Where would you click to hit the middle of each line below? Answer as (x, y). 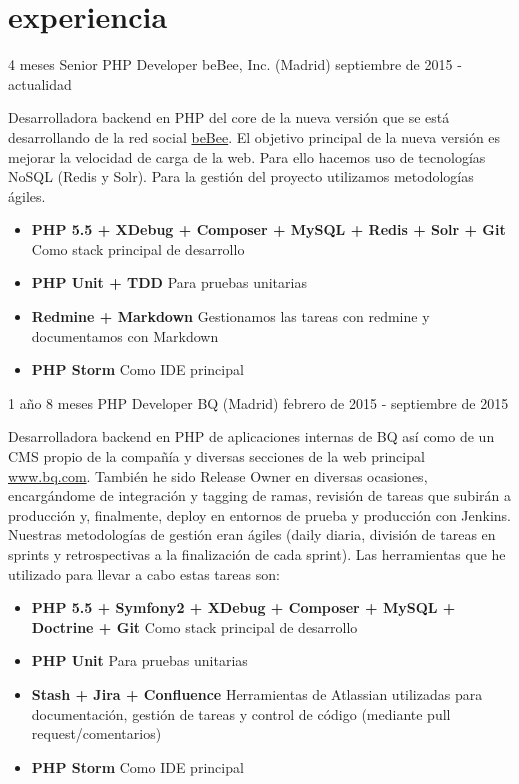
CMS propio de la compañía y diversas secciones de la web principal (216, 456)
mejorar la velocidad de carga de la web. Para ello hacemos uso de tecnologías (247, 156)
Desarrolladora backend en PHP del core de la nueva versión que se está (229, 117)
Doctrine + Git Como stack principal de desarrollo (194, 626)
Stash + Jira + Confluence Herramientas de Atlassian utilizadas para (257, 693)
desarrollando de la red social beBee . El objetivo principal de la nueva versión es (254, 136)
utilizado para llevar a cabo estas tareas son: (144, 573)
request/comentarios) (96, 733)
